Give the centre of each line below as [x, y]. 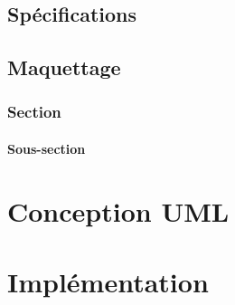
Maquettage [64, 67]
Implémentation [108, 282]
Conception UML [118, 210]
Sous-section [47, 148]
